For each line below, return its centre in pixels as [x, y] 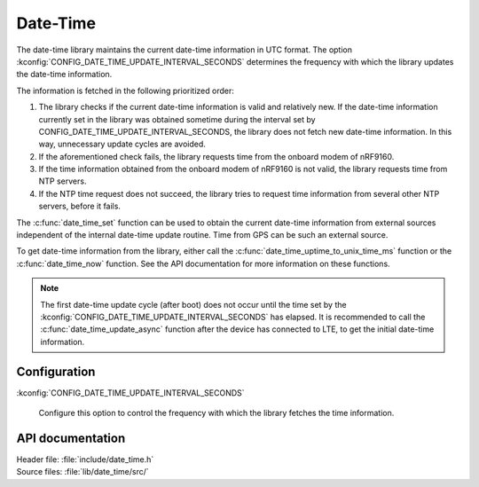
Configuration [56, 371]
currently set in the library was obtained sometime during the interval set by [177, 119]
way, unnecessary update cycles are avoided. [122, 144]
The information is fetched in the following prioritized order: [125, 90]
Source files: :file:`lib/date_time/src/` [83, 472]
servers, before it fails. [80, 206]
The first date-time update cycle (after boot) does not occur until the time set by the [193, 304]
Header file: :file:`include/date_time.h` [85, 459]
